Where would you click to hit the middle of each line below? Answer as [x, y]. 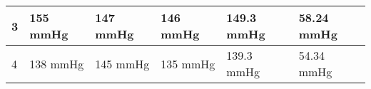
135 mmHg [188, 63]
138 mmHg [57, 63]
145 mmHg [122, 63]
